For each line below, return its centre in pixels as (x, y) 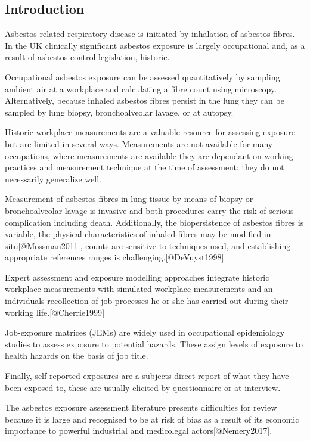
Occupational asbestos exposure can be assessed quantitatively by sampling (142, 77)
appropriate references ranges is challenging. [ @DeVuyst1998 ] (114, 257)
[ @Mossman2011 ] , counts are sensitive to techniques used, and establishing (154, 245)
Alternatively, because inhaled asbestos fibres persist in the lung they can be (145, 100)
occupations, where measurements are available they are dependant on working (149, 155)
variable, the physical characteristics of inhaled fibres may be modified (133, 234)
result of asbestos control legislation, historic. (87, 57)
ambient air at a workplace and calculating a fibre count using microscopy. (141, 88)
